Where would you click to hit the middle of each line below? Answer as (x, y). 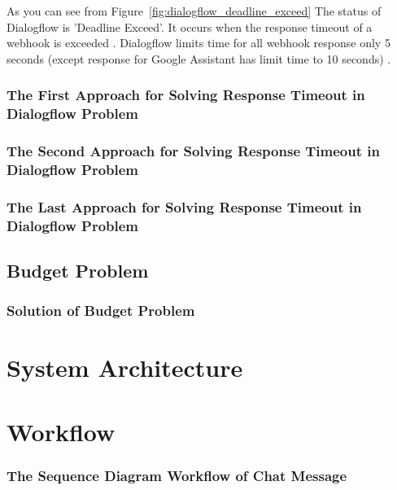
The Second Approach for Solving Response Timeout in (193, 151)
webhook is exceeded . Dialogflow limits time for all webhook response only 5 (198, 43)
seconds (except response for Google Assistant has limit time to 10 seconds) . (199, 58)
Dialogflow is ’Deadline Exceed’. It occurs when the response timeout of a (190, 26)
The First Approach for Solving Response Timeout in (186, 95)
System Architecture (125, 367)
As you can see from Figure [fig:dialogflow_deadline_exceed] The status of (194, 11)
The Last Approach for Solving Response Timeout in (184, 206)
